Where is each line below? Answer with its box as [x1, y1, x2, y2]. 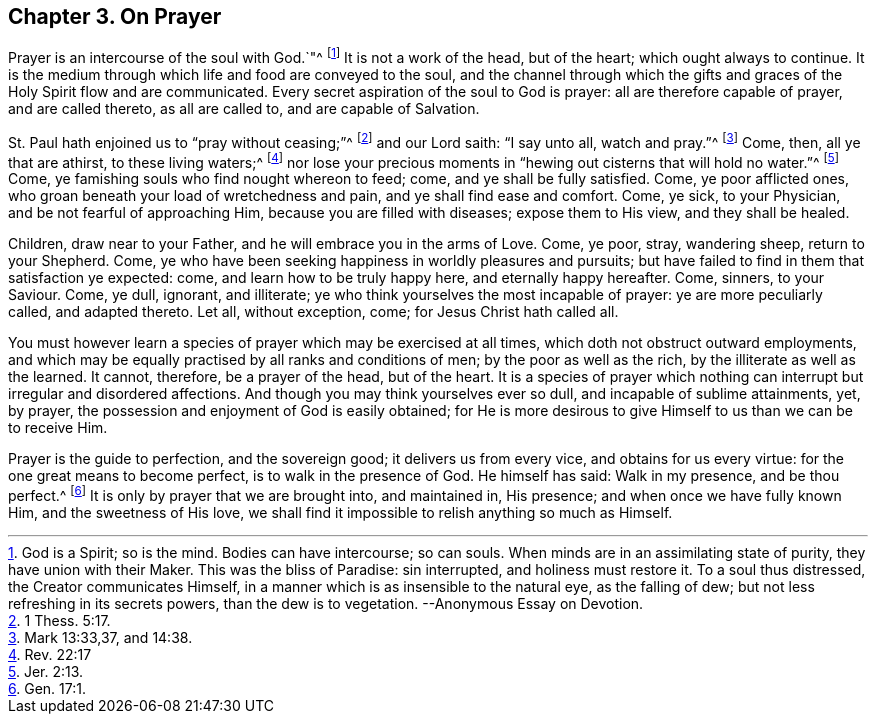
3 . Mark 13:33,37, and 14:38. [8, 629, 193, 647]
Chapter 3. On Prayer [8, 4, 222, 29]
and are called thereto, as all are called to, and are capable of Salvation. [8, 100, 480, 118]
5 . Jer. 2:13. [8, 663, 84, 681]
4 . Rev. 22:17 [8, 646, 92, 664]
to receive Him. [8, 419, 108, 437]
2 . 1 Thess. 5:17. [8, 612, 111, 630]
